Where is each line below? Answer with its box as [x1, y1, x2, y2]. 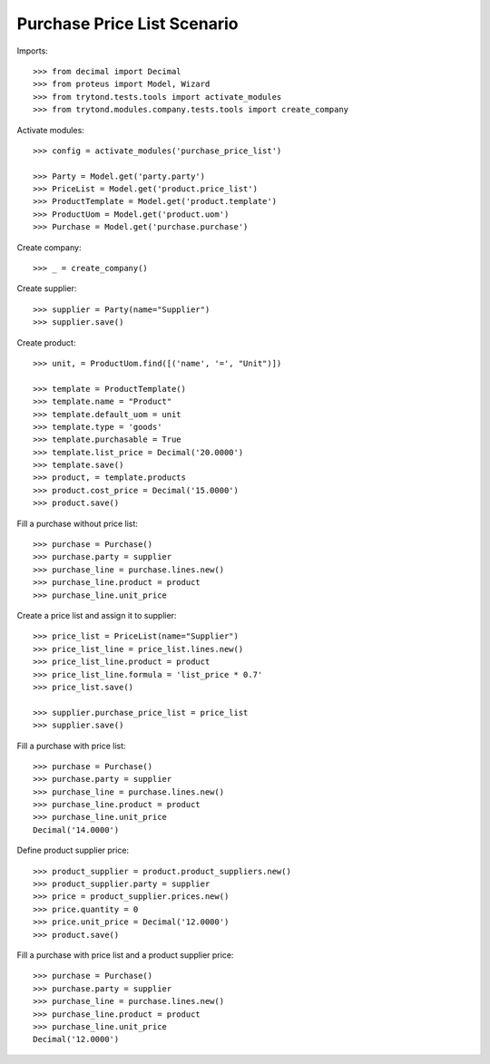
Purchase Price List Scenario [16, 14, 239, 34]
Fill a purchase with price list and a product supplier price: [16, 949, 234, 961]
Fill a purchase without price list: [16, 518, 138, 529]
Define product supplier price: [16, 844, 130, 856]
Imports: [16, 45, 49, 56]
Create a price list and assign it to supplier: [16, 610, 177, 620]
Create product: [16, 337, 76, 348]
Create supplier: [16, 283, 77, 294]
